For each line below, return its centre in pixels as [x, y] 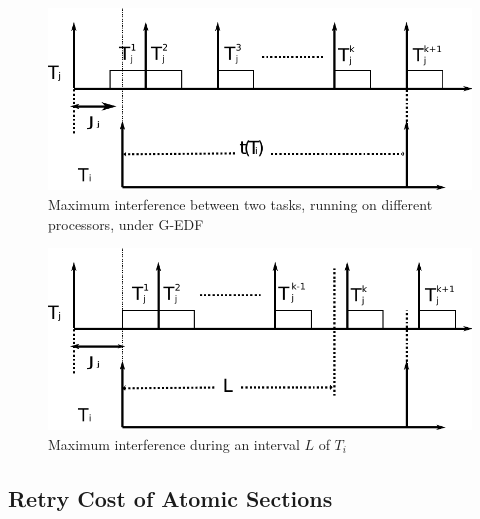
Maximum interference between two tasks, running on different [240, 203]
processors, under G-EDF [126, 223]
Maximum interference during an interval [174, 444]
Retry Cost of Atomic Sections [170, 498]
